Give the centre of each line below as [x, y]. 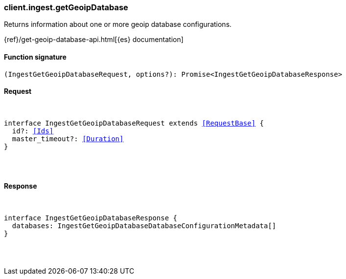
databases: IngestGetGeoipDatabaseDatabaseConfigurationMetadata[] [144, 226]
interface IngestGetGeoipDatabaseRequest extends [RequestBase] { [134, 123]
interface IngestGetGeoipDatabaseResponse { [91, 218]
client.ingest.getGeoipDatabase [66, 7]
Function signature [35, 57]
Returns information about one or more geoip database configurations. [118, 24]
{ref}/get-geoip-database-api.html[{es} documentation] [94, 40]
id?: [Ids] [33, 131]
